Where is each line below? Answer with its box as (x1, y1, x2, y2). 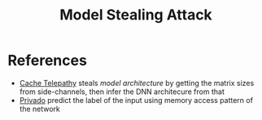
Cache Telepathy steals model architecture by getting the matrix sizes (19, 78, 255, 88)
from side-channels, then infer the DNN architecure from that (19, 87, 225, 96)
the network (19, 104, 60, 114)
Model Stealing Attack (59, 6, 212, 24)
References (7, 51, 87, 70)
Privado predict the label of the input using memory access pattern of (19, 95, 254, 105)
